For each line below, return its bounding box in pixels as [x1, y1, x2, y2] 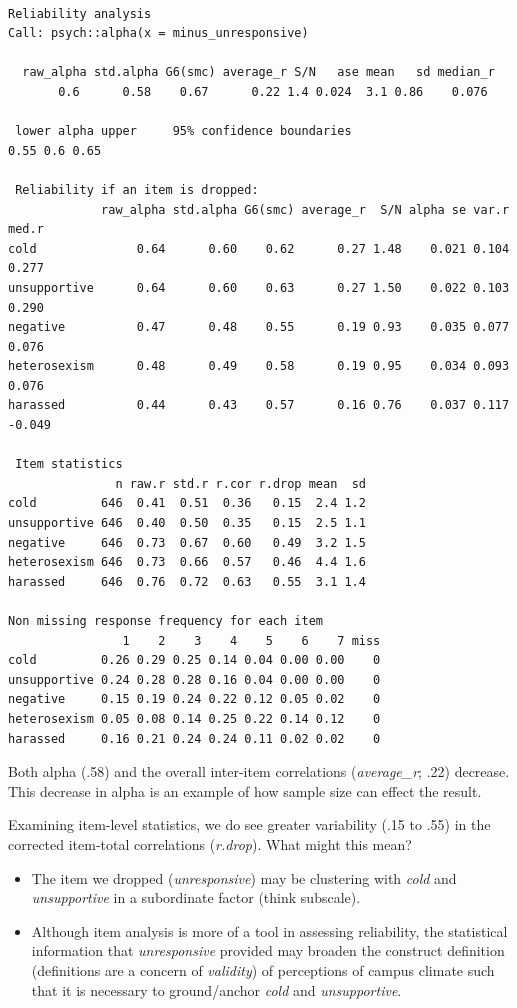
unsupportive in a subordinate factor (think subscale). [31, 887, 361, 908]
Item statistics [15, 457, 123, 472]
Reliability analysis [8, 6, 152, 21]
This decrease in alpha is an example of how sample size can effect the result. [8, 780, 482, 801]
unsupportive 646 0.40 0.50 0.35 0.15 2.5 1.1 [8, 516, 366, 531]
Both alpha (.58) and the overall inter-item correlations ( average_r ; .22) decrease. [8, 761, 510, 782]
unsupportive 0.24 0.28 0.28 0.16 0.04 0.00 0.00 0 [8, 672, 381, 687]
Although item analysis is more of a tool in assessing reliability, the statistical [31, 920, 508, 941]
